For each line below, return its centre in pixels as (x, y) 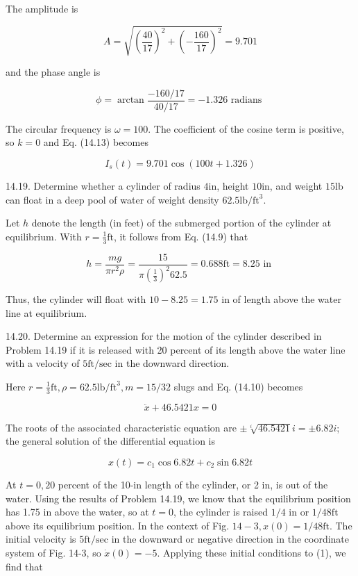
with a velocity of (43, 363)
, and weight (296, 185)
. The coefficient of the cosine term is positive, (246, 128)
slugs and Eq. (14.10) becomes (238, 386)
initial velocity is (41, 539)
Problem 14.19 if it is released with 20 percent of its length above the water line (176, 349)
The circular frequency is (59, 128)
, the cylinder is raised (221, 512)
